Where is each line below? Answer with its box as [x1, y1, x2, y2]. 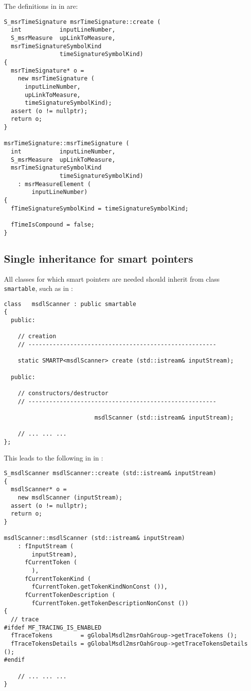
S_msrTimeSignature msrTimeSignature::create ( [4, 18, 161, 25]
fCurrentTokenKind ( [24, 575, 91, 582]
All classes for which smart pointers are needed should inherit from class [4, 273, 220, 284]
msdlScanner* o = [11, 486, 67, 493]
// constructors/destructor [18, 389, 108, 397]
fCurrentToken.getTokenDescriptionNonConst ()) [32, 599, 189, 607]
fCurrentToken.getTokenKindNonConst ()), [32, 583, 168, 591]
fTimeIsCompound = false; [11, 221, 95, 228]
